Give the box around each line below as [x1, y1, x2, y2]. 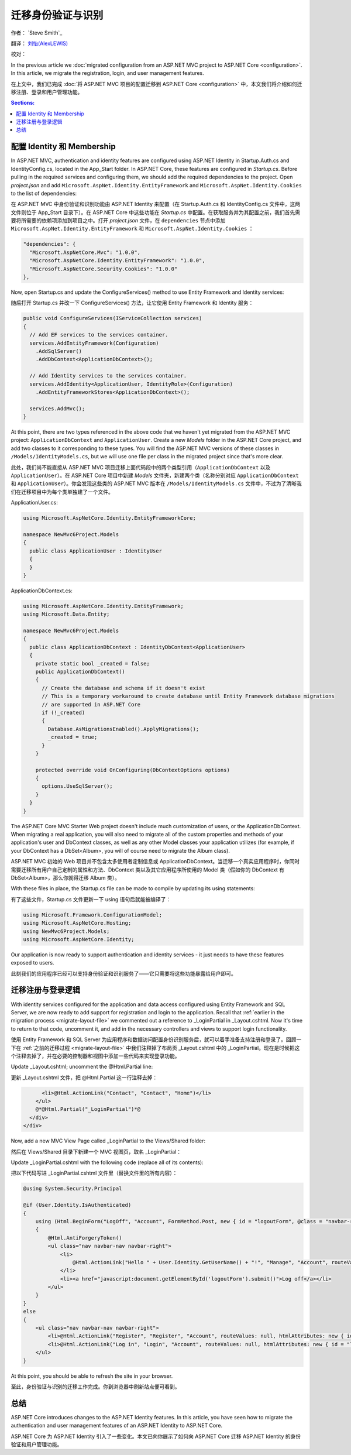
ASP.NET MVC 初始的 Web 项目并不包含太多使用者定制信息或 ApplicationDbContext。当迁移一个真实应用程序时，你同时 [11, 858, 300, 865]
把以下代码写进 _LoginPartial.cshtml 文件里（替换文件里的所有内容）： [11, 1169, 178, 1176]
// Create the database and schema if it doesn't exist [42, 685, 205, 691]
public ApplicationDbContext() [35, 668, 125, 675]
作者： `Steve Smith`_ [11, 29, 63, 36]
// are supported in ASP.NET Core [42, 701, 140, 708]
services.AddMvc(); [29, 405, 85, 412]
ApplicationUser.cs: [11, 499, 58, 506]
